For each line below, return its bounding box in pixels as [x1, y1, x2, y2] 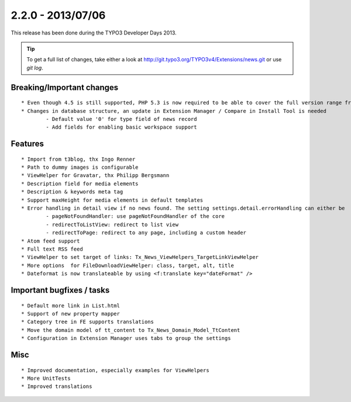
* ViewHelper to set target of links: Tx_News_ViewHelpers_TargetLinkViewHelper [21, 254, 259, 261]
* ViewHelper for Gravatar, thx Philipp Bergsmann [21, 172, 170, 179]
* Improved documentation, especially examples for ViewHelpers [21, 367, 210, 373]
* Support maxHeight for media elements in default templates [21, 196, 204, 203]
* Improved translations [21, 383, 92, 390]
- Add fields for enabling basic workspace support [46, 124, 197, 131]
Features [11, 139, 44, 149]
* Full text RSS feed [21, 246, 83, 252]
